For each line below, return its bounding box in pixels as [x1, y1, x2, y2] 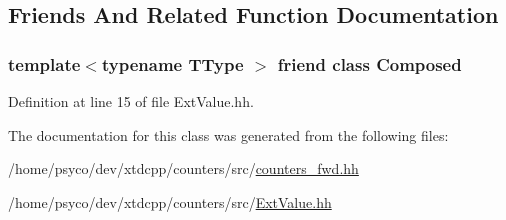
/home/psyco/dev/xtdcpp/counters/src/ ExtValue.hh [8, 191, 332, 212]
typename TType [101, 51, 244, 76]
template [8, 51, 81, 76]
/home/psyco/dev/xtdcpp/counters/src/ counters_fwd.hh [8, 158, 359, 179]
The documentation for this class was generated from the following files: [8, 124, 449, 145]
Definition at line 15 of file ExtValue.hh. [8, 91, 254, 111]
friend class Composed [277, 51, 462, 76]
